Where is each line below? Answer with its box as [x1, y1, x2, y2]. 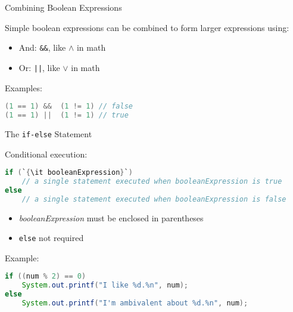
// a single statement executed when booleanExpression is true [21, 177, 282, 186]
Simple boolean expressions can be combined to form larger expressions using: [5, 21, 289, 33]
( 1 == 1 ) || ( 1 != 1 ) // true [5, 110, 129, 119]
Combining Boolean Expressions [5, 1, 122, 13]
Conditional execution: [5, 147, 88, 160]
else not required [18, 231, 84, 244]
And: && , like [18, 41, 66, 54]
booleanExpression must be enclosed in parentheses [18, 211, 204, 224]
